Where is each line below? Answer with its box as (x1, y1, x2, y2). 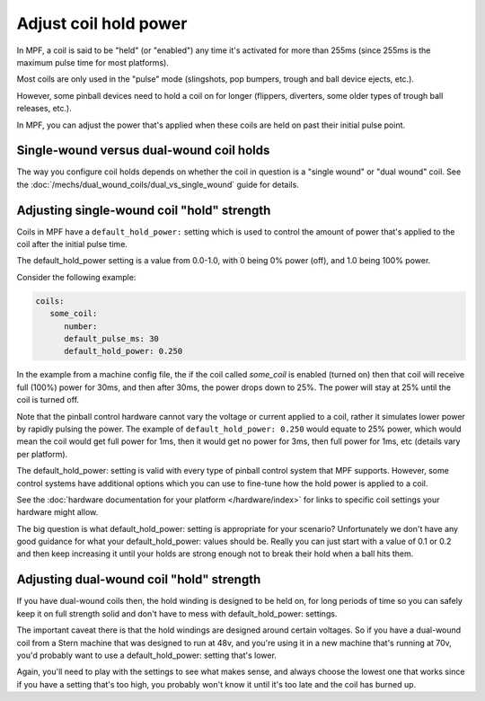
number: (64, 321, 98, 332)
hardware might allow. (16, 507, 99, 518)
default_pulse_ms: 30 (64, 333, 159, 344)
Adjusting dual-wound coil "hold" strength (16, 572, 261, 588)
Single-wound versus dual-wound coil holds (16, 143, 270, 158)
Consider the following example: (16, 271, 137, 282)
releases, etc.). (16, 103, 72, 114)
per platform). (16, 448, 68, 459)
